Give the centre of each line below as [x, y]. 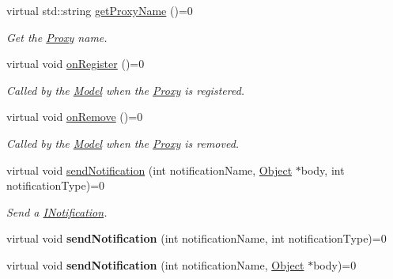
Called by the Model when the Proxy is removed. [123, 143]
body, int [323, 170]
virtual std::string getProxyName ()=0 [100, 10]
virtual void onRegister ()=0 [76, 64]
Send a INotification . [57, 211]
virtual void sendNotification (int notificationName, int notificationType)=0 [196, 238]
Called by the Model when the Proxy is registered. [126, 90]
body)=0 [335, 264]
